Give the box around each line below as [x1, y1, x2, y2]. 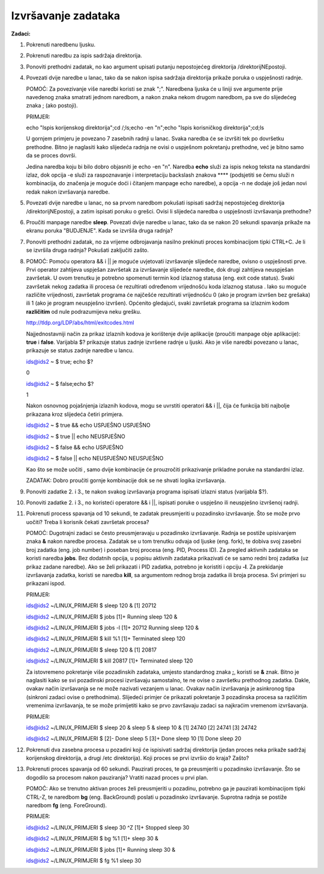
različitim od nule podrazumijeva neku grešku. [26, 308, 142, 315]
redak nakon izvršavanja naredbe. [26, 188, 110, 195]
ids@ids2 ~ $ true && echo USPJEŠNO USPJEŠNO [26, 421, 151, 429]
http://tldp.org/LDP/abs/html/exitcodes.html [26, 319, 134, 326]
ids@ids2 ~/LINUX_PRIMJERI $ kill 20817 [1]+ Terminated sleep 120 [26, 657, 193, 664]
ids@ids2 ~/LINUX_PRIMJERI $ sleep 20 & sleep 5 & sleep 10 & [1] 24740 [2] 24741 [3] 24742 [26, 724, 257, 731]
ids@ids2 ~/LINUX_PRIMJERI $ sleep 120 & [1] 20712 [26, 602, 157, 610]
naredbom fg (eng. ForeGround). [26, 802, 107, 809]
